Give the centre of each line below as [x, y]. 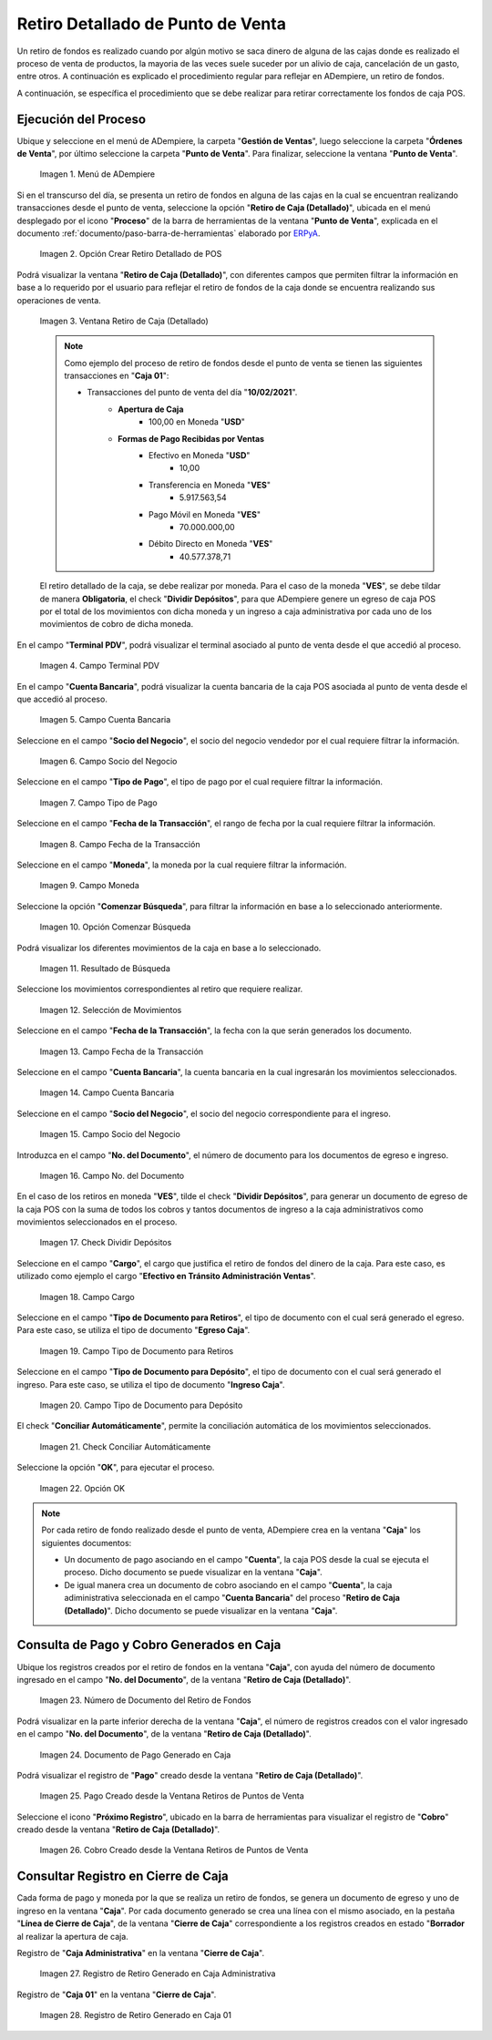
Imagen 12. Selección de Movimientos [111, 1010]
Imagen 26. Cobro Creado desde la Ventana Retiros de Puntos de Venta [174, 1850]
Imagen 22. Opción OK [82, 1488]
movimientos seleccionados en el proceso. [97, 1222]
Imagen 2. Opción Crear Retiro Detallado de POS [131, 254]
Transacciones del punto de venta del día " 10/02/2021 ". [192, 393]
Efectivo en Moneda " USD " [200, 456]
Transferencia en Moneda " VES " [210, 485]
